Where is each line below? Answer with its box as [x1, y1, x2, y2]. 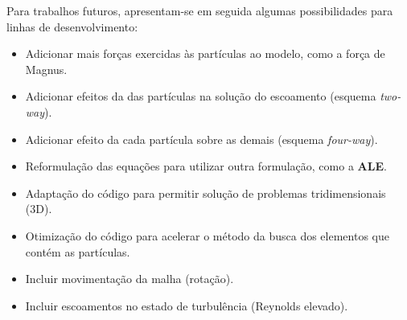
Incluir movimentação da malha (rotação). [25, 270, 234, 287]
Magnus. [25, 60, 68, 77]
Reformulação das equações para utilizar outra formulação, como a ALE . [25, 158, 387, 174]
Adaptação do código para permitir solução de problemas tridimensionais [25, 184, 386, 201]
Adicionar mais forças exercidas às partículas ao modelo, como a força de [25, 45, 385, 62]
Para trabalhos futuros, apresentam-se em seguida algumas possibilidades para [6, 2, 393, 18]
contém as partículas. [25, 243, 130, 260]
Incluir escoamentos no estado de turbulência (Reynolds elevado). [25, 297, 348, 314]
